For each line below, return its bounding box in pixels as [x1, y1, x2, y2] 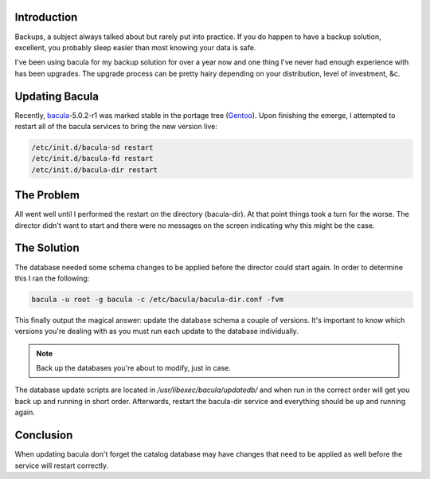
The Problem [14, 188, 80, 202]
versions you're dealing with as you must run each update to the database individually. [14, 327, 299, 336]
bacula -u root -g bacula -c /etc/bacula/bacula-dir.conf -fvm [31, 295, 284, 304]
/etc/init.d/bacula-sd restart [31, 143, 154, 151]
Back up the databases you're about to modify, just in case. [36, 363, 231, 373]
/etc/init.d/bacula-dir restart [31, 165, 158, 175]
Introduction [14, 10, 78, 24]
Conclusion [14, 429, 73, 442]
